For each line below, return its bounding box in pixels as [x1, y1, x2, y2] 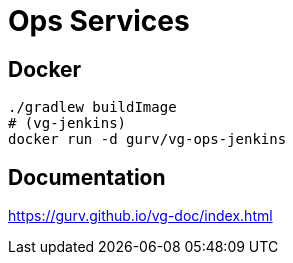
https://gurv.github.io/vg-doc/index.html [8, 207, 273, 225]
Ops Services [8, 4, 190, 38]
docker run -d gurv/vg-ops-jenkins [8, 131, 287, 148]
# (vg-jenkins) [8, 115, 127, 132]
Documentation [8, 164, 166, 190]
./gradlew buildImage [8, 99, 177, 116]
